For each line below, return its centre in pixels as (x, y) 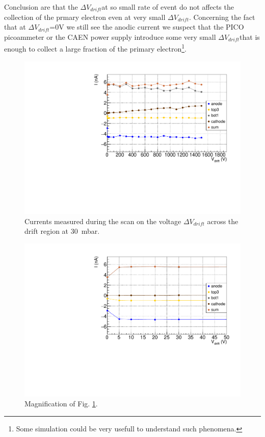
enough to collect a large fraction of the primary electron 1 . (95, 48)
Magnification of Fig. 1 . (61, 404)
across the (223, 221)
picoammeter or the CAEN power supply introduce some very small (110, 37)
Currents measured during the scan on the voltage (103, 221)
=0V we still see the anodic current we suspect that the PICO (147, 27)
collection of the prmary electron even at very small (85, 17)
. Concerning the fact (222, 17)
